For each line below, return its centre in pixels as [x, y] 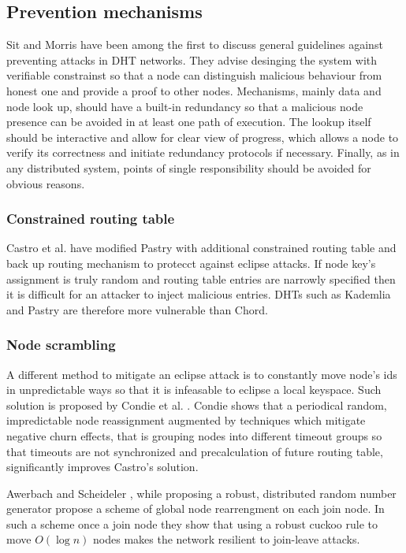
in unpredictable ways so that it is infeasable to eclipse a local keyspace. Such [194, 390]
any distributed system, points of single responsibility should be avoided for [189, 167]
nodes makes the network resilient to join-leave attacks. [227, 539]
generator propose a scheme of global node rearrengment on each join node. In [196, 508]
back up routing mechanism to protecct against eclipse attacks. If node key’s [191, 263]
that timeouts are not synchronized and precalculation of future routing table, [195, 451]
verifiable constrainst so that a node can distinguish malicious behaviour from [194, 75]
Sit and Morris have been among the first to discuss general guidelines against [195, 45]
